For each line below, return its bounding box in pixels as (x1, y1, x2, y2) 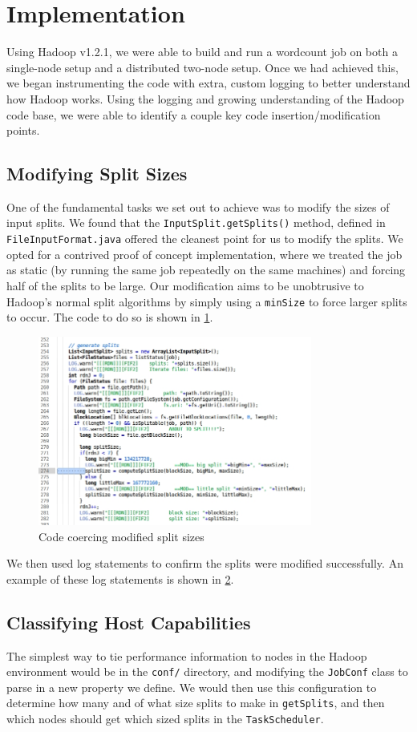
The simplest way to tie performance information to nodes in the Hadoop (6, 647, 367, 664)
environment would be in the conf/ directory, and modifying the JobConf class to (6, 663, 408, 680)
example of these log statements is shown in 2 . (6, 570, 234, 587)
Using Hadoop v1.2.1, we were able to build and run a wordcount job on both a (6, 43, 398, 60)
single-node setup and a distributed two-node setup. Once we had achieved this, (6, 59, 399, 75)
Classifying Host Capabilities (6, 609, 251, 634)
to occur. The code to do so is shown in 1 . (6, 309, 213, 326)
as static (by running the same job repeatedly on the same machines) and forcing (6, 261, 406, 278)
